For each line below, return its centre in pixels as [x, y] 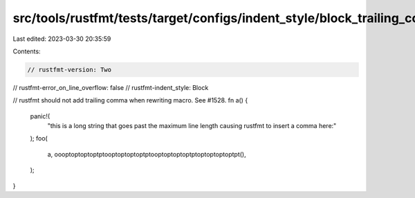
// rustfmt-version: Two [70, 70]
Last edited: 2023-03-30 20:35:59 [62, 39]
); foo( [39, 138]
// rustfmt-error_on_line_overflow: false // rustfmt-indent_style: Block [111, 87]
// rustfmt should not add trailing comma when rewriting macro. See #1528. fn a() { [130, 100]
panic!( [40, 116]
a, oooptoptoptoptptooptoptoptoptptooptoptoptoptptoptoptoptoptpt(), [147, 154]
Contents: [27, 51]
